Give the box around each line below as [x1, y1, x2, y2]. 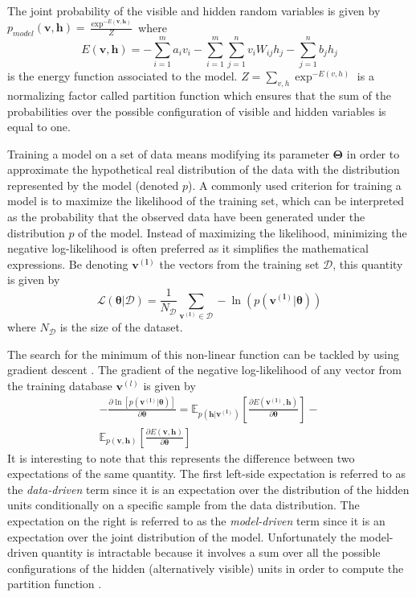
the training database [7, 377, 112, 393]
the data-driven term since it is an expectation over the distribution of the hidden [7, 480, 410, 497]
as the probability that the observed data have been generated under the [7, 208, 365, 225]
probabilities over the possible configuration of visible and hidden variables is [7, 102, 386, 119]
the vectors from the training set [159, 255, 320, 272]
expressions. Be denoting [7, 255, 128, 272]
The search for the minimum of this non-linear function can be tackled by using [7, 345, 400, 362]
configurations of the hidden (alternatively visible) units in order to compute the [7, 559, 404, 576]
